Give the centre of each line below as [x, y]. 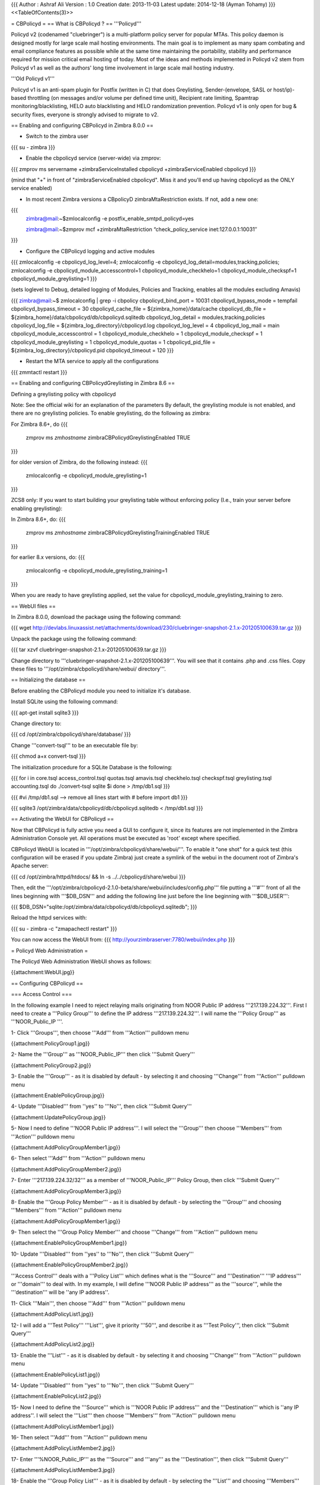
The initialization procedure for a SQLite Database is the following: [92, 767]
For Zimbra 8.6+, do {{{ [39, 424]
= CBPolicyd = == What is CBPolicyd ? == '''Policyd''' [76, 23]
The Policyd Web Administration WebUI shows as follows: [81, 961]
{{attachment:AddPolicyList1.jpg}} [52, 1314]
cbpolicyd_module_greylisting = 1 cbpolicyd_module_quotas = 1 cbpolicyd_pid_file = [113, 342]
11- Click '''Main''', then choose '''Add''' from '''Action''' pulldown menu [98, 1303]
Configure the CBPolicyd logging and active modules [90, 251]
